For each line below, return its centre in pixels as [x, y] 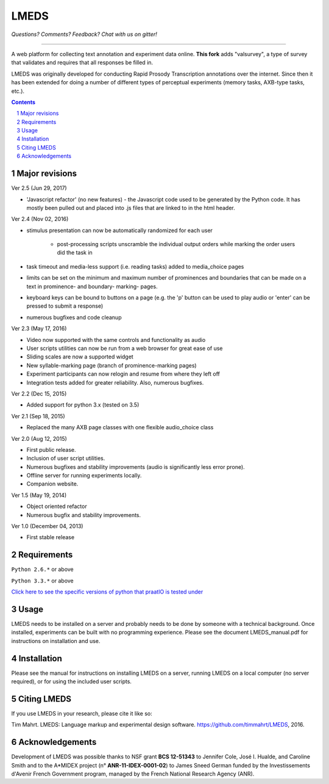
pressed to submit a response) [65, 306]
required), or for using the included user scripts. [72, 681]
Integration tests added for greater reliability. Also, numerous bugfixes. [115, 382]
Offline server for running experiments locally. [84, 476]
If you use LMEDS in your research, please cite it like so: [82, 713]
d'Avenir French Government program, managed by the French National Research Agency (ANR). [133, 774]
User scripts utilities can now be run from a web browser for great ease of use [125, 348]
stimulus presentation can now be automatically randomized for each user [120, 230]
